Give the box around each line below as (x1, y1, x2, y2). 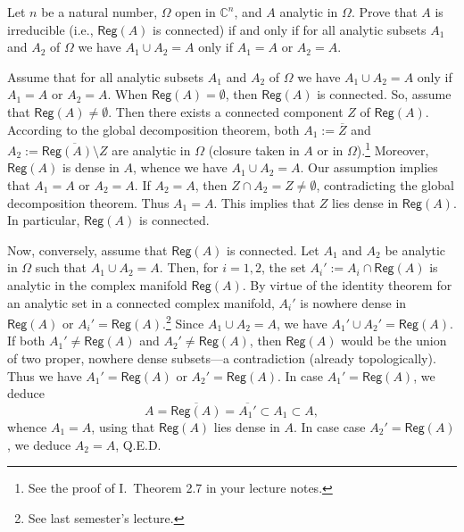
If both (7, 331, 46, 350)
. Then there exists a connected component (108, 102, 344, 121)
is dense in (62, 158, 120, 177)
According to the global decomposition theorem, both (7, 120, 300, 138)
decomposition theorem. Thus (7, 193, 170, 212)
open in (175, 3, 216, 21)
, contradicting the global (316, 176, 454, 194)
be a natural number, (41, 3, 158, 21)
